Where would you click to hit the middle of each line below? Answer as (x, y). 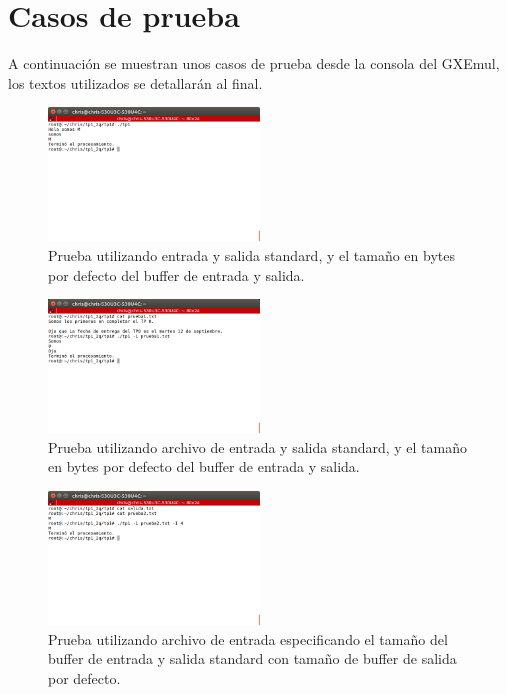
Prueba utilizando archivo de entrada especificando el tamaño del (248, 638)
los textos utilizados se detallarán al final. (135, 82)
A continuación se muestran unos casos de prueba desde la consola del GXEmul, (254, 63)
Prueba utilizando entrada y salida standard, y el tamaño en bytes (251, 254)
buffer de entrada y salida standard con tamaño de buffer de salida (252, 658)
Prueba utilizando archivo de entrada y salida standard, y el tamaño (257, 446)
